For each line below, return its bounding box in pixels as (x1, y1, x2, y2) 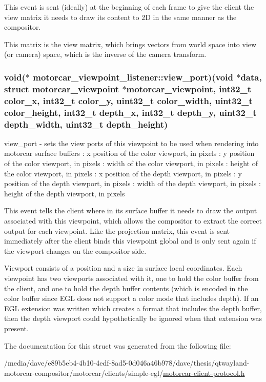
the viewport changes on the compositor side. (4, 245, 147, 256)
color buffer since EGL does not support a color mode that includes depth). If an (4, 293, 259, 304)
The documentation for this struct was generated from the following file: (4, 340, 231, 351)
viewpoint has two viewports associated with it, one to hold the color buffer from (4, 273, 259, 283)
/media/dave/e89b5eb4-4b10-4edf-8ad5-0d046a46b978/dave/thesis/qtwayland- (4, 357, 250, 368)
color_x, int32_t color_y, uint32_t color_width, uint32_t (4, 94, 253, 107)
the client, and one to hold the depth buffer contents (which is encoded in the (4, 283, 248, 293)
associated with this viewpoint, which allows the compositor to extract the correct (4, 215, 262, 226)
